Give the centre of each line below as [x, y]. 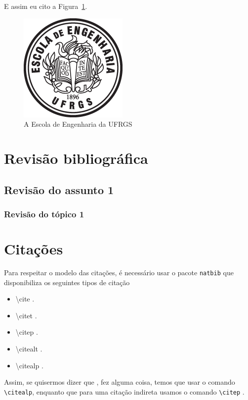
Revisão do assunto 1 [59, 189]
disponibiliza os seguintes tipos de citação [67, 282]
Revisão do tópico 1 [44, 214]
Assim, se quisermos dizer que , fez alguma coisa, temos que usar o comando [120, 382]
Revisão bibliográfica [76, 158]
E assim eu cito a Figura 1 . [46, 6]
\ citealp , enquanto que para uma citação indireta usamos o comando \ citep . [124, 391]
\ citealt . [29, 348]
